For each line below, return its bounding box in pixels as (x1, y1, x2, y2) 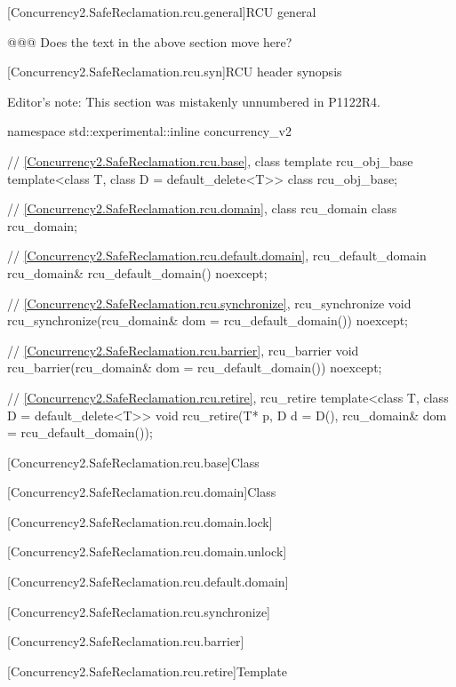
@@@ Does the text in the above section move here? (7, 32, 292, 51)
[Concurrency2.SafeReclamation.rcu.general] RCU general (7, 3, 316, 20)
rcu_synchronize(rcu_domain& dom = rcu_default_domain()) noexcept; (7, 311, 409, 330)
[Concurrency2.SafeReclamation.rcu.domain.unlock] (7, 542, 287, 561)
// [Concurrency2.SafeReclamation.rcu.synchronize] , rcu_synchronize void (7, 293, 412, 312)
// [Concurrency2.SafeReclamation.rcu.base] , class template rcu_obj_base (7, 151, 413, 170)
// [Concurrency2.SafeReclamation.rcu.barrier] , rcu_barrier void (7, 340, 359, 359)
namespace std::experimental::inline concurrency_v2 (7, 122, 292, 140)
